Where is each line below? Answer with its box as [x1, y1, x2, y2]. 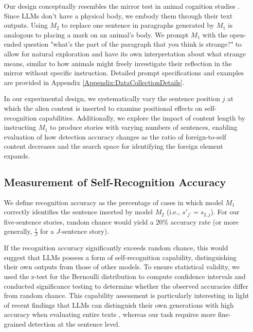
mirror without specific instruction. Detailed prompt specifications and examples [4, 68, 244, 78]
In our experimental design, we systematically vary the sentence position [4, 93, 220, 104]
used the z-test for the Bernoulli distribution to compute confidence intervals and [4, 271, 246, 281]
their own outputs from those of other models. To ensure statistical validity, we [4, 262, 240, 272]
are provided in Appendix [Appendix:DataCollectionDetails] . [4, 77, 184, 87]
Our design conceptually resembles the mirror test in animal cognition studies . [4, 1, 240, 11]
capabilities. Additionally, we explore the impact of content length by [39, 112, 246, 122]
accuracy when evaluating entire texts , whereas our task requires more [4, 309, 216, 319]
